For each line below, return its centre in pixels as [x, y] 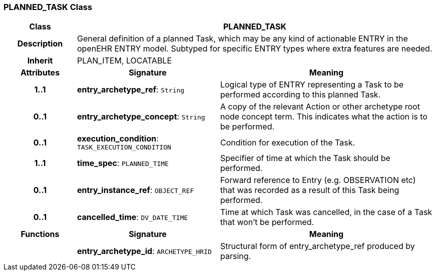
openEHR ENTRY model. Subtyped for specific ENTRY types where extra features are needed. [255, 49]
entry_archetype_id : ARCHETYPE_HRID [144, 251]
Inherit [40, 61]
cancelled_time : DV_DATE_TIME [132, 217]
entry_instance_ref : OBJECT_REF [135, 190]
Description [40, 44]
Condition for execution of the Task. [288, 142]
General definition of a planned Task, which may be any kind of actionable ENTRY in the [242, 39]
